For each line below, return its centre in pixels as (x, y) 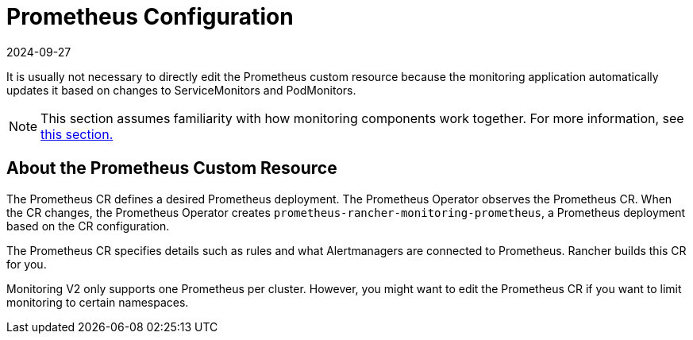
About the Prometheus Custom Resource (172, 168)
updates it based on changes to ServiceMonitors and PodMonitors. (181, 90)
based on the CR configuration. (88, 226)
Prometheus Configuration (150, 17)
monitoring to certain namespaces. (98, 302)
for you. (27, 264)
